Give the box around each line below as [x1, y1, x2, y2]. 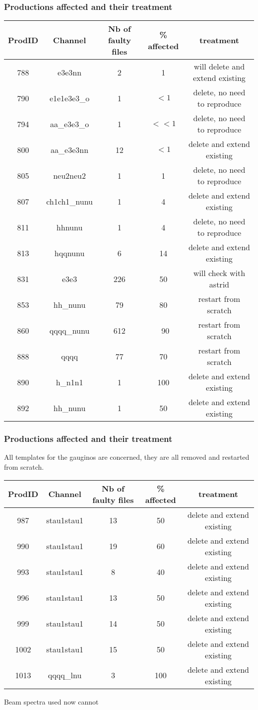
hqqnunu [54, 247, 85, 259]
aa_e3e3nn [51, 143, 89, 155]
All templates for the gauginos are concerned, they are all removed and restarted [4, 452, 250, 462]
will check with [193, 267, 246, 279]
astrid [209, 279, 229, 290]
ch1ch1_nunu [46, 195, 93, 207]
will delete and [193, 61, 245, 72]
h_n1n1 [56, 376, 83, 388]
